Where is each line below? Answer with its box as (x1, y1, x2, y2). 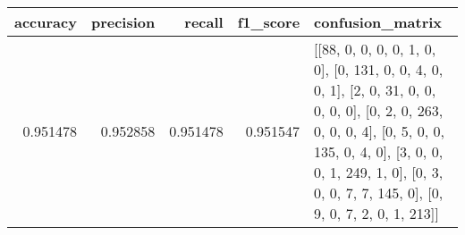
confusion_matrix (314, 12, 443, 32)
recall (184, 12, 224, 32)
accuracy (14, 12, 77, 32)
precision (90, 12, 156, 32)
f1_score (237, 12, 300, 32)
